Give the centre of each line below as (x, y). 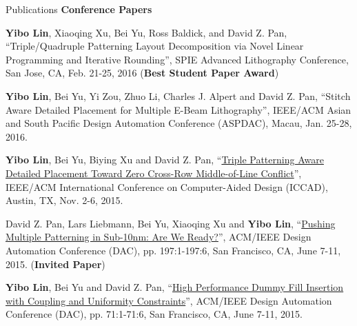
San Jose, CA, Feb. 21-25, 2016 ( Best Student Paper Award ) (142, 73)
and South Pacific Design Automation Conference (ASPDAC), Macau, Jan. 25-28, (179, 123)
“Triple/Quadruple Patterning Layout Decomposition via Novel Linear (155, 46)
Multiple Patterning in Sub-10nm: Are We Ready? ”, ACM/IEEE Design (159, 237)
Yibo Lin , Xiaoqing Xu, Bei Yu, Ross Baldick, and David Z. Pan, (146, 32)
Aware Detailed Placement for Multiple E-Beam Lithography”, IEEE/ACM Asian (178, 109)
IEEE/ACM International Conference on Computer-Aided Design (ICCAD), (167, 186)
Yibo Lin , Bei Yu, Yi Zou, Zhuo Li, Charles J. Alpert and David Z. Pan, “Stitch (178, 95)
